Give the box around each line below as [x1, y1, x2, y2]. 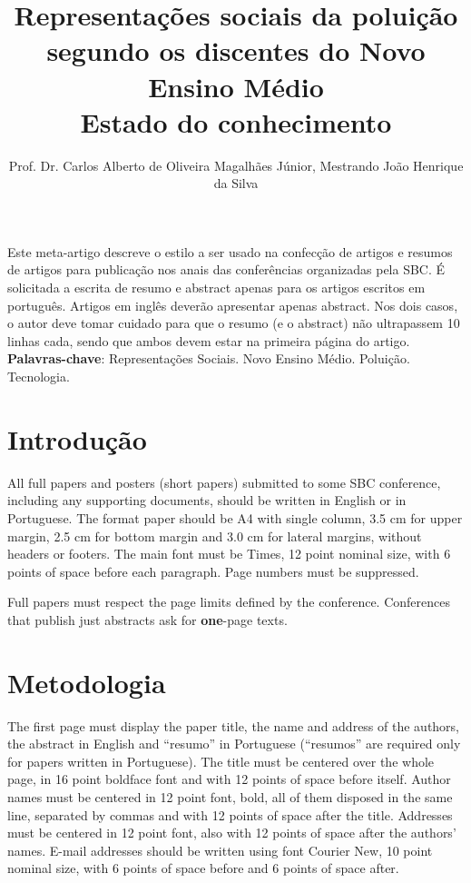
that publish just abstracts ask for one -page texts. [7, 610, 288, 629]
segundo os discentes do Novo [46, 32, 426, 69]
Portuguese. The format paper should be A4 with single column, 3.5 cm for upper [7, 508, 463, 527]
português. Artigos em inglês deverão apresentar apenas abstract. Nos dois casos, [7, 295, 458, 314]
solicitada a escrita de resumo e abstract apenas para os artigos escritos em [7, 278, 426, 297]
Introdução [7, 420, 147, 457]
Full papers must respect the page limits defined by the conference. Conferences [7, 592, 450, 611]
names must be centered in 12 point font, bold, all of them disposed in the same [7, 788, 453, 806]
